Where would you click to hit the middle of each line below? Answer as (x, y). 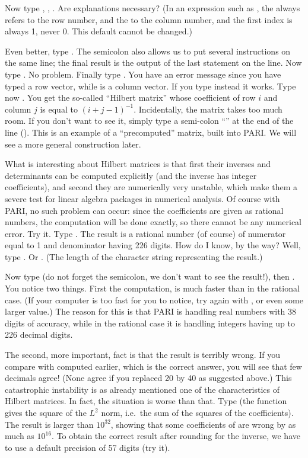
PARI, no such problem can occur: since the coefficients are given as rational (144, 210)
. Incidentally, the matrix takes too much (208, 109)
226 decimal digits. (39, 334)
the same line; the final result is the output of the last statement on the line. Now (153, 63)
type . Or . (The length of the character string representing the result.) (134, 256)
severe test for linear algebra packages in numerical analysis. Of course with (142, 198)
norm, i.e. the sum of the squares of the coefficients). (197, 412)
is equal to (59, 109)
